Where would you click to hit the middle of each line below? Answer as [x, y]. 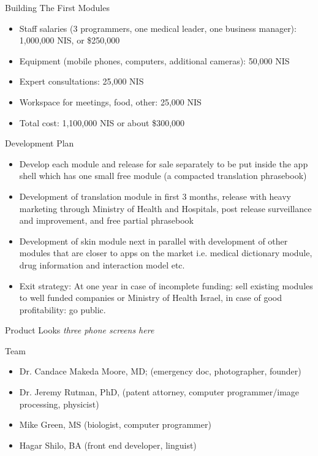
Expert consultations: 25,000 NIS [81, 81]
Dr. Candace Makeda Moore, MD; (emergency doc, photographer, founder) [160, 371]
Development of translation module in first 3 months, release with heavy [155, 196]
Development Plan [40, 143]
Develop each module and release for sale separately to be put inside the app [164, 163]
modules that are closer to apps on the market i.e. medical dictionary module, [166, 253]
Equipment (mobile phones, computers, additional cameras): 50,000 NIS [154, 60]
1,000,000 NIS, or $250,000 [70, 40]
